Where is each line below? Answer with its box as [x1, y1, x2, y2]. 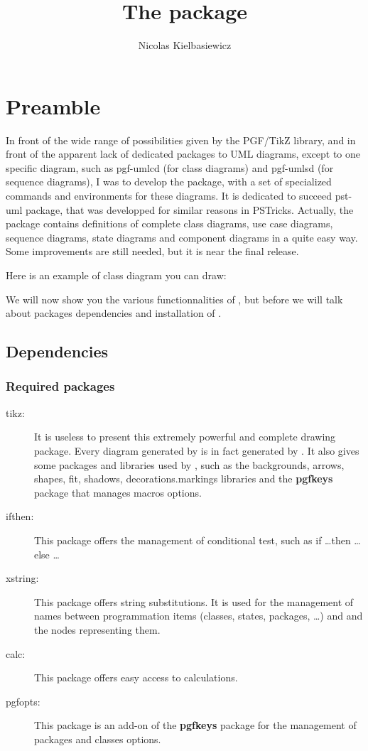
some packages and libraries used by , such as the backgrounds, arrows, [34, 457, 345, 472]
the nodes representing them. [34, 622, 161, 637]
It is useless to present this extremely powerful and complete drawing [34, 429, 336, 444]
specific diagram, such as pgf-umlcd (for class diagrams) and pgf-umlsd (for [6, 160, 334, 175]
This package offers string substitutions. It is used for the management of [34, 594, 354, 609]
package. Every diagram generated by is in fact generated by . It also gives [34, 443, 359, 458]
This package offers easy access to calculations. [34, 670, 238, 685]
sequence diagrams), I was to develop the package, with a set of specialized [6, 174, 332, 189]
